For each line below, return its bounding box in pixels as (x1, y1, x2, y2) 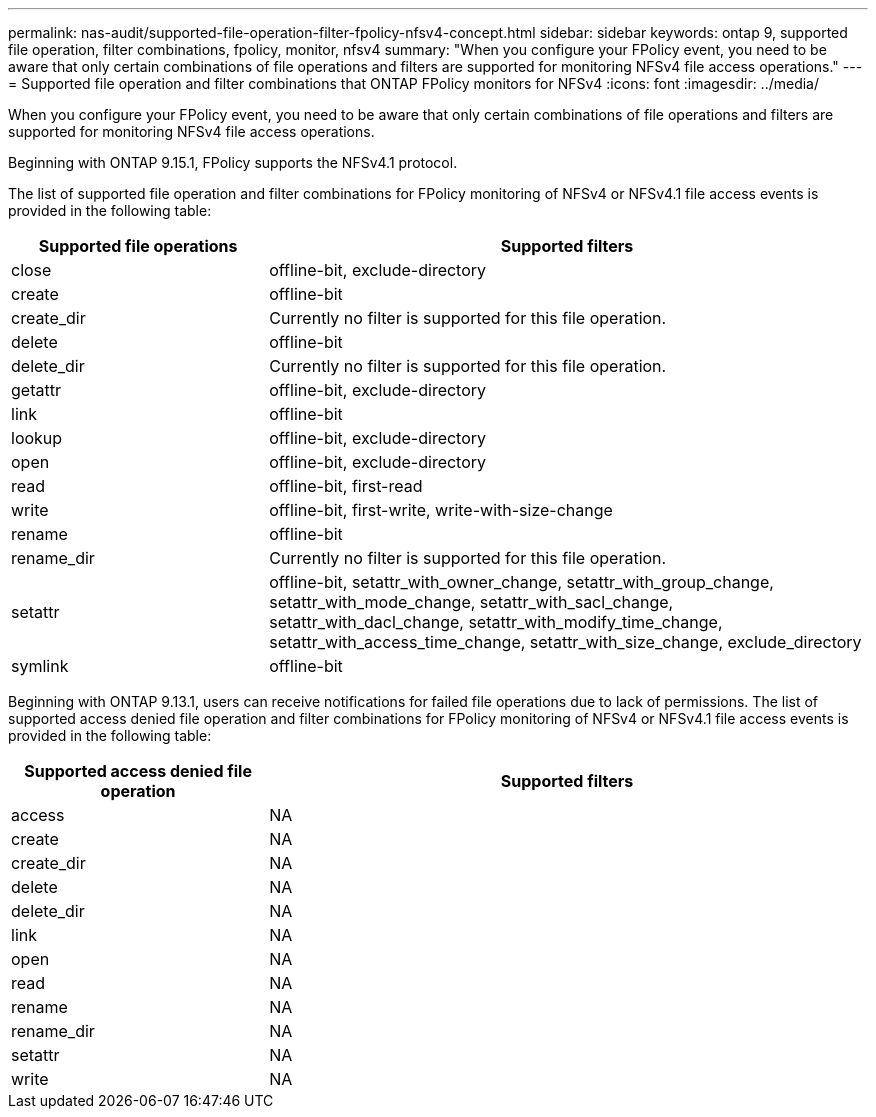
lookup (11, 428, 63, 448)
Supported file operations (38, 236, 238, 256)
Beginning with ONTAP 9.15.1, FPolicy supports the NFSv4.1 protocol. (8, 154, 458, 171)
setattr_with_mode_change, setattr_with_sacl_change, (269, 592, 674, 612)
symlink (11, 656, 69, 676)
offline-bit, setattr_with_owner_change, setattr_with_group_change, (269, 572, 774, 592)
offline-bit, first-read (269, 476, 423, 496)
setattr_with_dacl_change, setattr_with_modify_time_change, (269, 612, 723, 632)
